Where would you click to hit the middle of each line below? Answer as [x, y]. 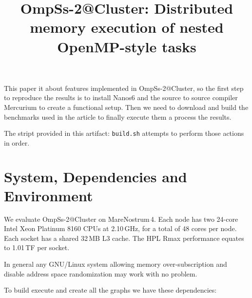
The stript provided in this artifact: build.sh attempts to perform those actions [124, 133]
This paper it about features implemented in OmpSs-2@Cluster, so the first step [124, 88]
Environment [48, 195]
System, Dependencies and [96, 176]
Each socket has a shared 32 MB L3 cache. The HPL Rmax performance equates [124, 238]
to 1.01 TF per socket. [37, 247]
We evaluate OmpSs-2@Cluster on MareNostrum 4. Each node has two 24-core [121, 219]
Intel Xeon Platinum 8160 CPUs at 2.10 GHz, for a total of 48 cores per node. [120, 228]
